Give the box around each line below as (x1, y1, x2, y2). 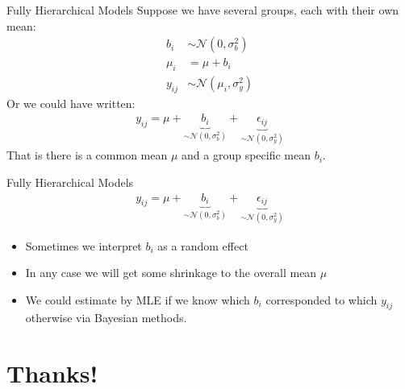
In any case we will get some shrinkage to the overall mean (25, 264, 317, 281)
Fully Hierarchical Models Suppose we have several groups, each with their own (6, 2, 399, 18)
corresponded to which (265, 291, 378, 308)
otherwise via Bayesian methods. (25, 309, 187, 326)
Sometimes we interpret (25, 237, 142, 254)
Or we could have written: (6, 94, 136, 111)
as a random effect (157, 237, 248, 254)
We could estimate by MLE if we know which (25, 291, 250, 308)
